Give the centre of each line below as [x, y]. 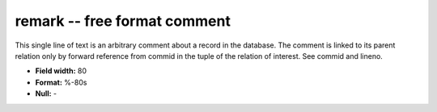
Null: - [46, 93]
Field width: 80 [61, 71]
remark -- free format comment [123, 21]
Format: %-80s [61, 82]
